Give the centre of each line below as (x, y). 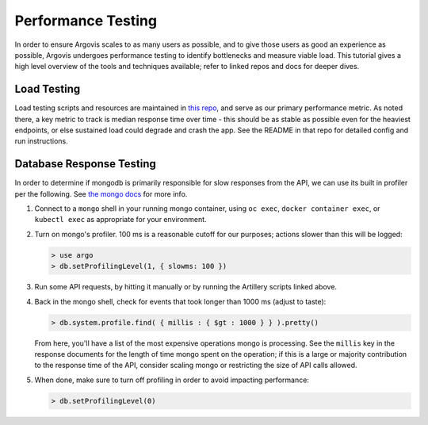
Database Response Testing (85, 164)
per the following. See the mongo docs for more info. (101, 193)
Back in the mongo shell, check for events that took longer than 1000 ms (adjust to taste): (180, 301)
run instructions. (41, 141)
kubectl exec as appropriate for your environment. (120, 220)
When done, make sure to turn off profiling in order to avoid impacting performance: (172, 380)
